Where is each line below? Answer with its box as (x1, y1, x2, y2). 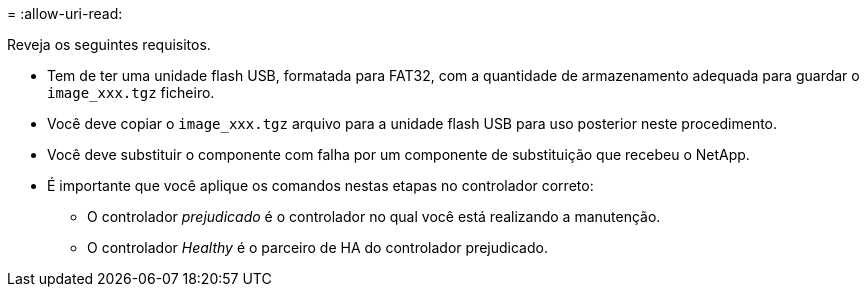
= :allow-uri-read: (7, 5, 123, 22)
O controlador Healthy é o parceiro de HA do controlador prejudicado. (87, 239, 548, 256)
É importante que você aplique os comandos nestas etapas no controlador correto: (47, 177, 594, 194)
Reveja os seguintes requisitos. (7, 36, 211, 53)
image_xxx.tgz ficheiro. (47, 84, 215, 101)
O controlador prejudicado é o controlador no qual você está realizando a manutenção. (87, 208, 661, 225)
